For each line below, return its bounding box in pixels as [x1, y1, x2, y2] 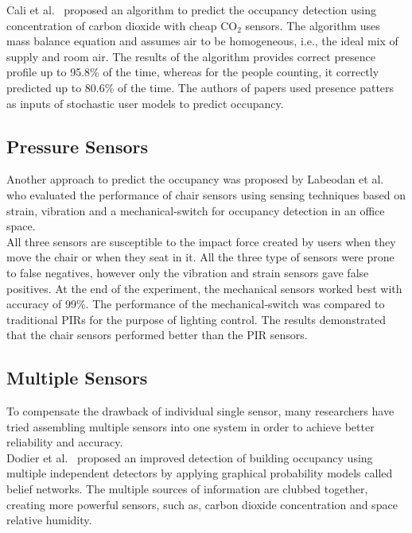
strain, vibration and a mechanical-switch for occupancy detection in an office [6, 202, 385, 218]
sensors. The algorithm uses [245, 17, 380, 33]
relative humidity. [6, 512, 92, 528]
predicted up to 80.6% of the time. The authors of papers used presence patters [6, 79, 395, 95]
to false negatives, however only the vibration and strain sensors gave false [6, 264, 369, 280]
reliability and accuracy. [6, 434, 123, 450]
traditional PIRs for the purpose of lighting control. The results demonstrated [6, 311, 387, 327]
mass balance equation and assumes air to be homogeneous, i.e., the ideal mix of [6, 33, 398, 49]
